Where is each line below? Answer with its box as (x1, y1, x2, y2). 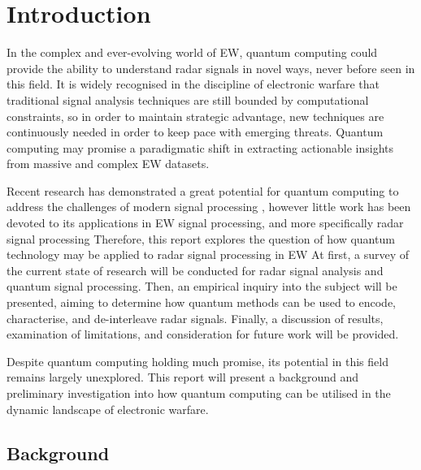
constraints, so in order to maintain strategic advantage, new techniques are (7, 107, 384, 124)
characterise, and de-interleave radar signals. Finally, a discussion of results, (7, 309, 384, 326)
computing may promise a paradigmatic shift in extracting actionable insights (7, 139, 394, 156)
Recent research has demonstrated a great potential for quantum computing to (7, 182, 399, 199)
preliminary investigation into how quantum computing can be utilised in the (7, 385, 391, 401)
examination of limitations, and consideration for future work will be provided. (7, 326, 399, 343)
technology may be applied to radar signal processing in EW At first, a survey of (7, 246, 410, 263)
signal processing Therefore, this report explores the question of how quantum (7, 230, 395, 247)
